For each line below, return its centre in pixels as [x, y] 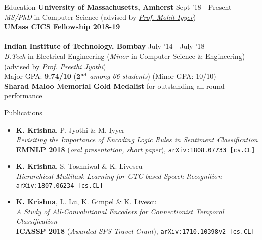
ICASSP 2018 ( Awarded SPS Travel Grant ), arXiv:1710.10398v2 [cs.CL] [135, 231]
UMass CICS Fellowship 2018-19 [62, 26]
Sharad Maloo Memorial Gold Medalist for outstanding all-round [114, 85]
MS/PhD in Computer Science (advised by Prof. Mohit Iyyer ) [100, 16]
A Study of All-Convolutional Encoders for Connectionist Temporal [120, 211]
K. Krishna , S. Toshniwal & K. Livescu [79, 166]
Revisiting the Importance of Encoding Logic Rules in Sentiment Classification [137, 139]
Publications [23, 112]
